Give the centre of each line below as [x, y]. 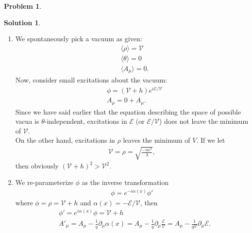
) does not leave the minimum [204, 121]
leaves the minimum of [157, 140]
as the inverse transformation [125, 182]
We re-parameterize [44, 182]
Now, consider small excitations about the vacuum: [91, 80]
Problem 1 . [23, 6]
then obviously [37, 166]
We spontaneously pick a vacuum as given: [79, 39]
